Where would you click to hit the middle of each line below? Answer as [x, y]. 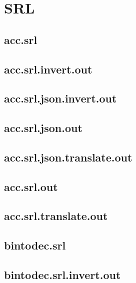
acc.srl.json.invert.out [60, 98]
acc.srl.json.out [43, 128]
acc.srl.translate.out [56, 216]
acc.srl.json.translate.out [68, 157]
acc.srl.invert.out [48, 69]
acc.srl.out [31, 186]
